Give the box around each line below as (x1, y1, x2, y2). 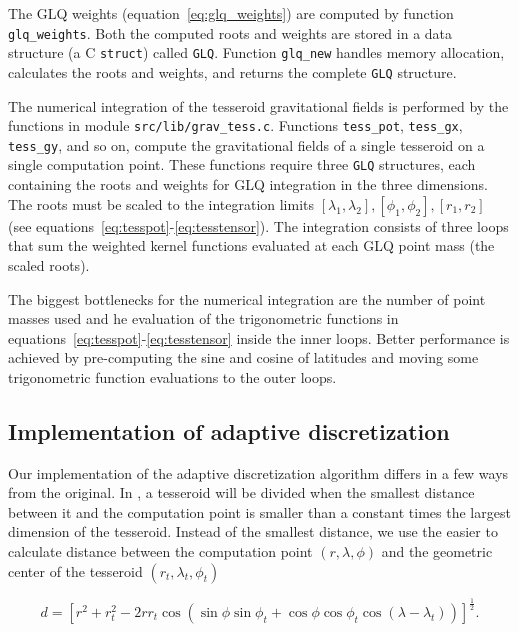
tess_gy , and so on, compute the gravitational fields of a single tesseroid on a (8, 134, 485, 155)
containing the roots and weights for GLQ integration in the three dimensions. (8, 174, 488, 195)
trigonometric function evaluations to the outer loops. (8, 366, 337, 387)
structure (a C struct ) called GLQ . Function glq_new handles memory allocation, (8, 42, 505, 63)
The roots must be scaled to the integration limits (8, 193, 315, 214)
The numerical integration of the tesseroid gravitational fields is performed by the (8, 95, 509, 116)
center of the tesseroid (8, 560, 143, 581)
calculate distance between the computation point (8, 541, 313, 562)
